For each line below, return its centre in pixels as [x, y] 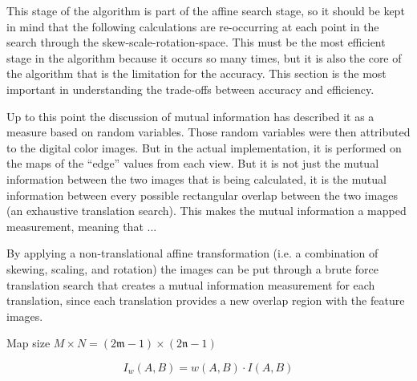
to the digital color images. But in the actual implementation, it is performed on [204, 147]
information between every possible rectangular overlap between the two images [202, 195]
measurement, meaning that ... [82, 226]
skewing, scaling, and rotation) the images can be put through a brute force [192, 268]
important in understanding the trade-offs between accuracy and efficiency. [190, 89]
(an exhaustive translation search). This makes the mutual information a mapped [206, 211]
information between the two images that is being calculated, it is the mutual [196, 178]
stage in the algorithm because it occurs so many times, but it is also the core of [204, 57]
